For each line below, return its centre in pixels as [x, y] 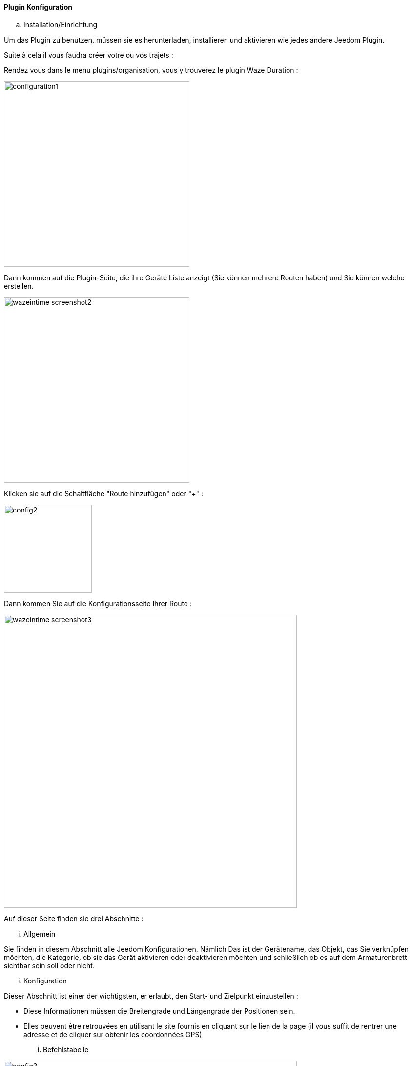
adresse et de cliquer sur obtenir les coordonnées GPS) [113, 1034]
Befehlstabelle [66, 1049]
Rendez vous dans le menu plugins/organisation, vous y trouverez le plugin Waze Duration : [151, 70]
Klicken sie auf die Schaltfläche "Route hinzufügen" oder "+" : [103, 493]
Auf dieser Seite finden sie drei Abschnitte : [74, 918]
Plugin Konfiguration [38, 7]
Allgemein [40, 934]
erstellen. [19, 286]
